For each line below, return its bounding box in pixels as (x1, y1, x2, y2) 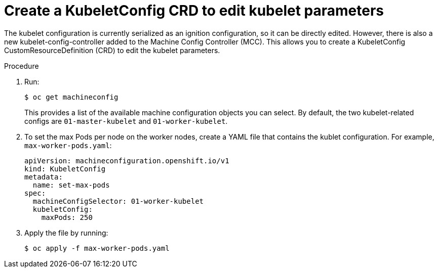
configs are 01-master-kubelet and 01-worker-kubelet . (24, 116, 228, 125)
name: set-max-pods (32, 180, 110, 189)
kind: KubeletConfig (24, 164, 106, 173)
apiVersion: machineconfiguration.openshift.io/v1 (24, 156, 229, 165)
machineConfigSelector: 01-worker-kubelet (32, 197, 204, 205)
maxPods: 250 (41, 213, 93, 221)
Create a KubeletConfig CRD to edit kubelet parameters (4, 2, 384, 19)
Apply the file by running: (24, 228, 108, 237)
